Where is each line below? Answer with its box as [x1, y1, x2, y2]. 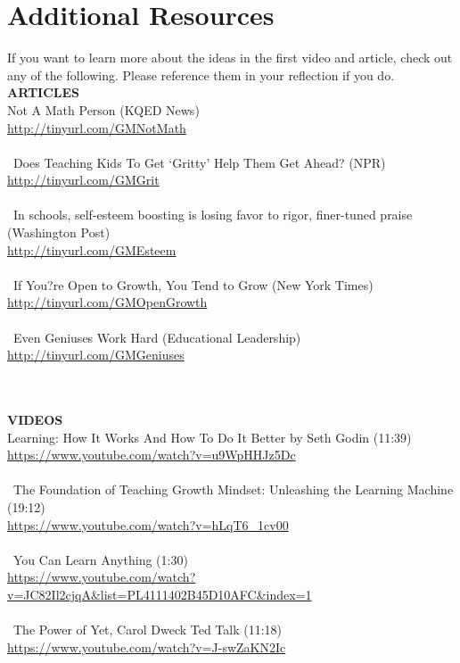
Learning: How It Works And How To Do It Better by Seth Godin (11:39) [7, 427, 412, 446]
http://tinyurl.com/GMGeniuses [7, 345, 185, 364]
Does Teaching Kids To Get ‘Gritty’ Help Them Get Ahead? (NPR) [12, 153, 386, 171]
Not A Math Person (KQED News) [7, 100, 200, 119]
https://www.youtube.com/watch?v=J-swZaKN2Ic [7, 637, 286, 656]
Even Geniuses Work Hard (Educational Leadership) [12, 327, 301, 346]
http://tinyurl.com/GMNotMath [7, 118, 186, 137]
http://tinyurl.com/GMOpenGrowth [7, 293, 208, 311]
